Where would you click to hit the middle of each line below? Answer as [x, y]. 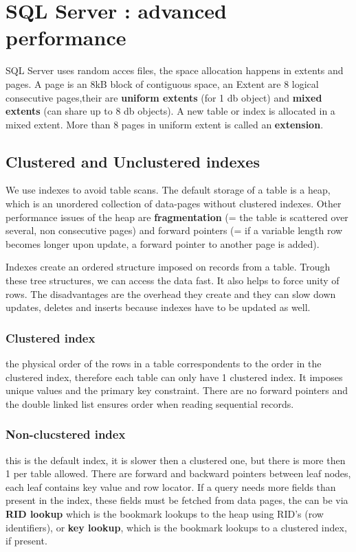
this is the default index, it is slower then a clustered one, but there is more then [176, 460]
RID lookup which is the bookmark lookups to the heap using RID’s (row [165, 514]
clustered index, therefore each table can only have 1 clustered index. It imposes [174, 377]
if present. [26, 541]
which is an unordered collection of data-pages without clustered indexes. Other [174, 204]
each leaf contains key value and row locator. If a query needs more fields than [171, 486]
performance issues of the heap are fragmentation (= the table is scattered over [177, 217]
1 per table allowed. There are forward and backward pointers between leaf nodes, [178, 473]
